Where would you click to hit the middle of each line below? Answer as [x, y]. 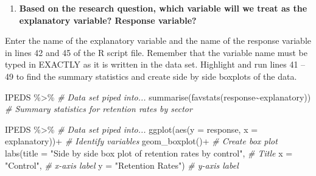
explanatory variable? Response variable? [108, 20]
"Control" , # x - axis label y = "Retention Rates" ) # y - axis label [122, 165]
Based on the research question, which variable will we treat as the [163, 8]
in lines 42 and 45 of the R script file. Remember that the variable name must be [156, 52]
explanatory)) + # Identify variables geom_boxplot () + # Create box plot [141, 141]
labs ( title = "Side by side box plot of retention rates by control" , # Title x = [149, 153]
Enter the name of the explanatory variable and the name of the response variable [158, 40]
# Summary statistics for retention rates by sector [99, 109]
